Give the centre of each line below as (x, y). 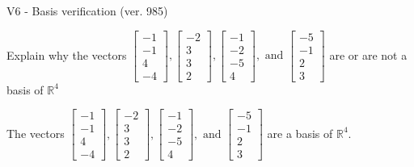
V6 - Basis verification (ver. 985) (87, 10)
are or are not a (368, 54)
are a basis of (300, 133)
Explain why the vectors (67, 54)
